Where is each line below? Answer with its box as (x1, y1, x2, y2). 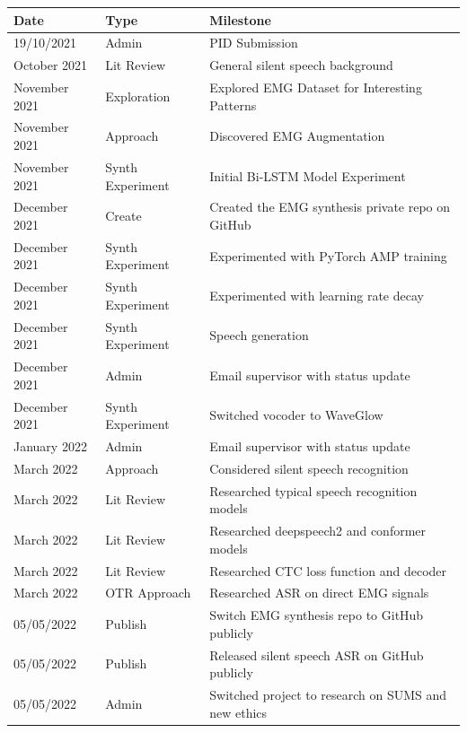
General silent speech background (209, 56, 393, 74)
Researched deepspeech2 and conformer (209, 521, 427, 540)
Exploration (105, 86, 171, 105)
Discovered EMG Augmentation (209, 127, 385, 145)
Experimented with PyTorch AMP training (209, 246, 447, 265)
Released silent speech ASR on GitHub (209, 645, 424, 664)
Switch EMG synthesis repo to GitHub (209, 606, 424, 624)
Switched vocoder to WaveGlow (209, 406, 383, 424)
